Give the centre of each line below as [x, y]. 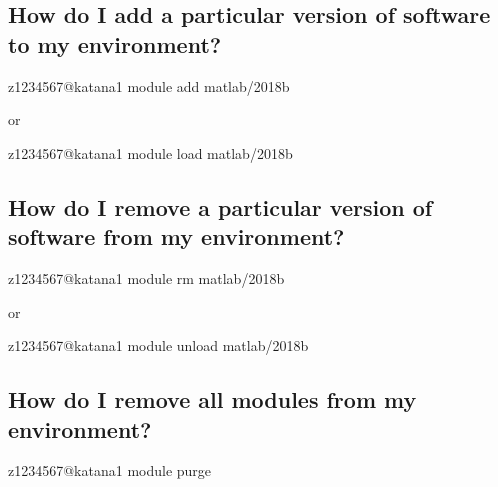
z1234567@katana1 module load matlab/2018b [150, 152]
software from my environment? [176, 236]
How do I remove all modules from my [212, 399]
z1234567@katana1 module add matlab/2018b [149, 85]
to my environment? [115, 43]
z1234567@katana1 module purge [110, 470]
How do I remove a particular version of [220, 206]
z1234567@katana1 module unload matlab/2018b [158, 345]
